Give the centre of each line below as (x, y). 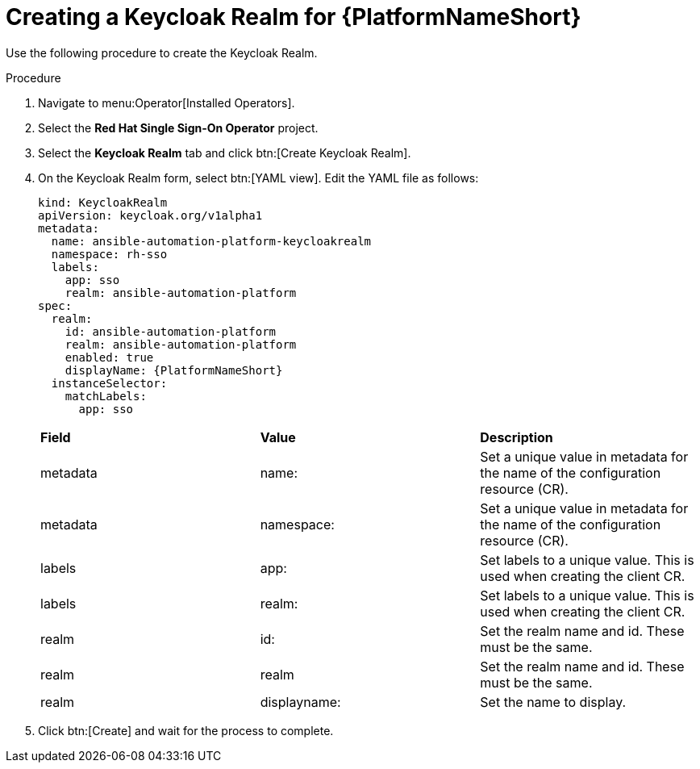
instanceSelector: (109, 383)
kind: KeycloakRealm (103, 202)
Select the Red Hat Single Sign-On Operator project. (178, 127)
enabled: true (109, 357)
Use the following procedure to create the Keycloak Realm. (162, 52)
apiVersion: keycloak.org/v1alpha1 (150, 215)
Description (517, 437)
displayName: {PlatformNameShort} (174, 370)
